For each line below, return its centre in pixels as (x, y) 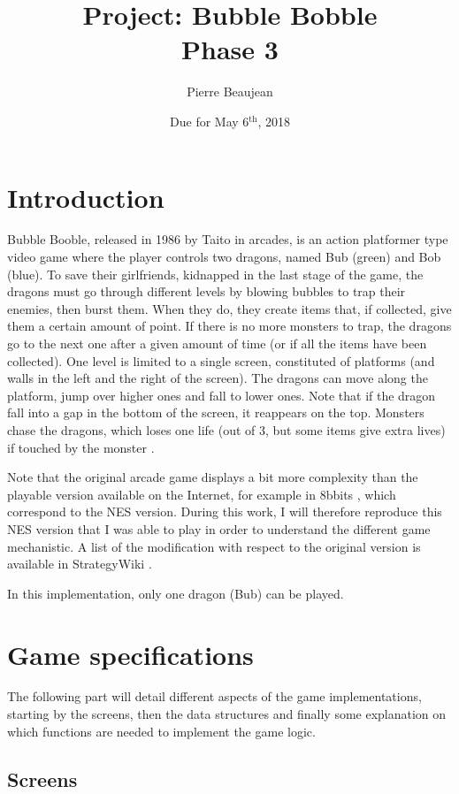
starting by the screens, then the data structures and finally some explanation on (227, 714)
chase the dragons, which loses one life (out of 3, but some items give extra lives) (226, 429)
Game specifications (130, 654)
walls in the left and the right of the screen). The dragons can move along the (218, 378)
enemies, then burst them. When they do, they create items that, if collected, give (229, 308)
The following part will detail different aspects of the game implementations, (214, 696)
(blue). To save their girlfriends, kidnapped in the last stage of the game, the (215, 274)
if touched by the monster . (81, 447)
